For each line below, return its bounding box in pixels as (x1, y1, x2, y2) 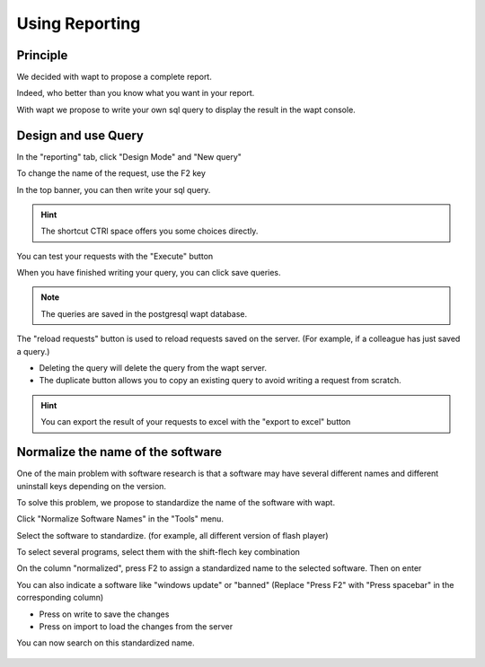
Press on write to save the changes (39, 609, 170, 619)
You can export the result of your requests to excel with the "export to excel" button (40, 417, 351, 427)
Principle (16, 48, 68, 63)
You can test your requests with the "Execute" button (16, 250, 214, 261)
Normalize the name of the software (16, 444, 222, 460)
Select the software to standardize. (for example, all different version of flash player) (16, 530, 329, 540)
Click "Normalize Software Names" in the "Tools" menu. (16, 513, 225, 524)
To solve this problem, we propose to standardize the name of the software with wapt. (16, 496, 336, 507)
